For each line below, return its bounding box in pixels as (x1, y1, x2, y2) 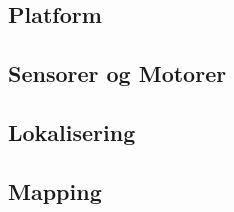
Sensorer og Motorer (8, 58, 227, 89)
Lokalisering (8, 116, 136, 147)
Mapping (8, 175, 102, 206)
